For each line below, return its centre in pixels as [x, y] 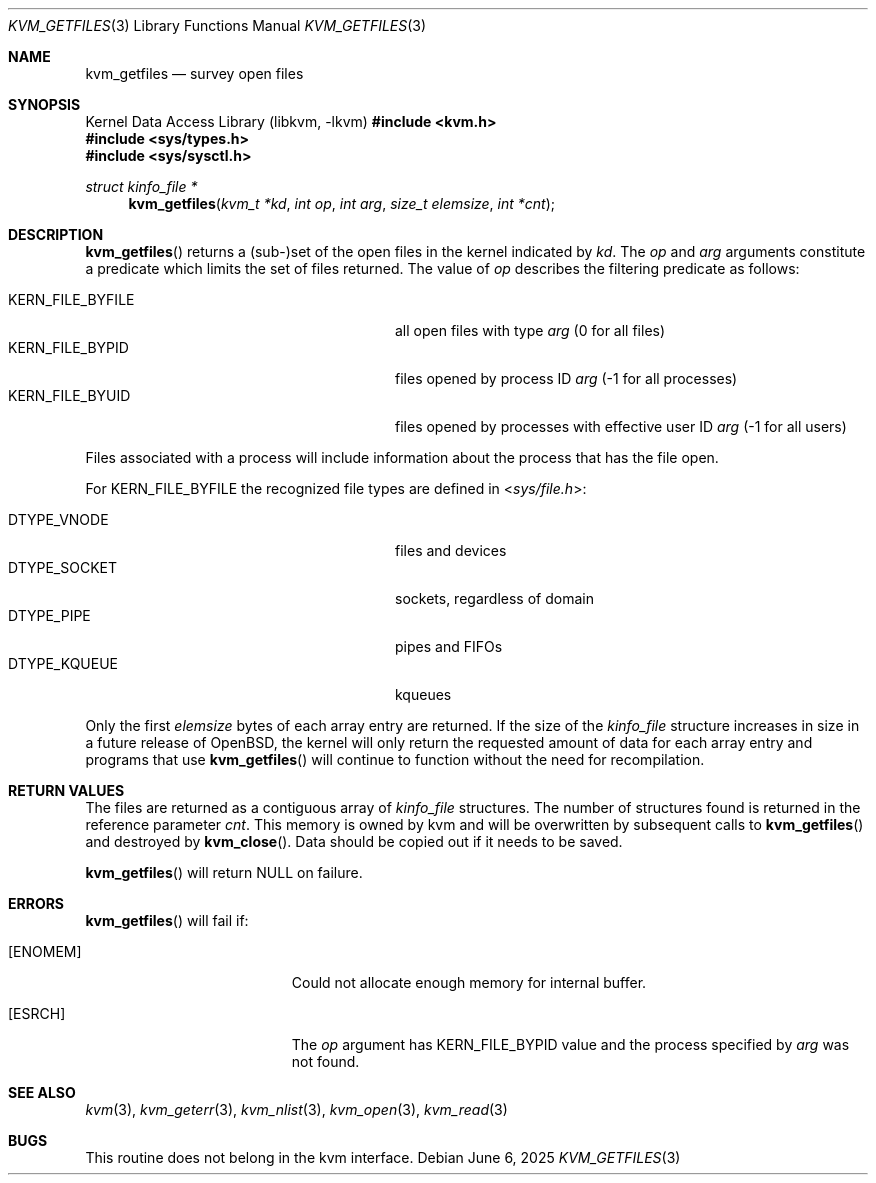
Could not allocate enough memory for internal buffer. [469, 982]
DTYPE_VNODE [58, 519]
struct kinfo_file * [141, 186]
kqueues [423, 694]
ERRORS [36, 903]
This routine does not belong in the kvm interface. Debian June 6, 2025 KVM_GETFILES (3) [383, 1157]
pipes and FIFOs [449, 646]
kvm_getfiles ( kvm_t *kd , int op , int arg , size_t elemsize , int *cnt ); [342, 203]
